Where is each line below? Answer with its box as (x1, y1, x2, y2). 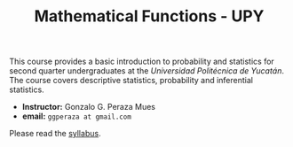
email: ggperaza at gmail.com (21, 111, 131, 121)
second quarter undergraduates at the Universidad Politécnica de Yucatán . (9, 66, 285, 76)
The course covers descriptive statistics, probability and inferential (9, 75, 253, 86)
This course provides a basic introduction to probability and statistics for (9, 56, 275, 67)
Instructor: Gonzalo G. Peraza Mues (21, 102, 155, 112)
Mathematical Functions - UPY (34, 6, 265, 27)
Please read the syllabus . (9, 128, 101, 139)
